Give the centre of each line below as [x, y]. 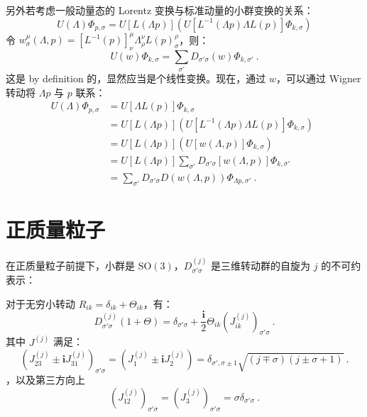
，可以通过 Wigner [319, 78]
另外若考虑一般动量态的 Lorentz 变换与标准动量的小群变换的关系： [160, 10]
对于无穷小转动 [40, 303]
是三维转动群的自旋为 [261, 265]
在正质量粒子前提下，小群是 [70, 265]
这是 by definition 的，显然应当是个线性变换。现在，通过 [136, 78]
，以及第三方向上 [45, 380]
